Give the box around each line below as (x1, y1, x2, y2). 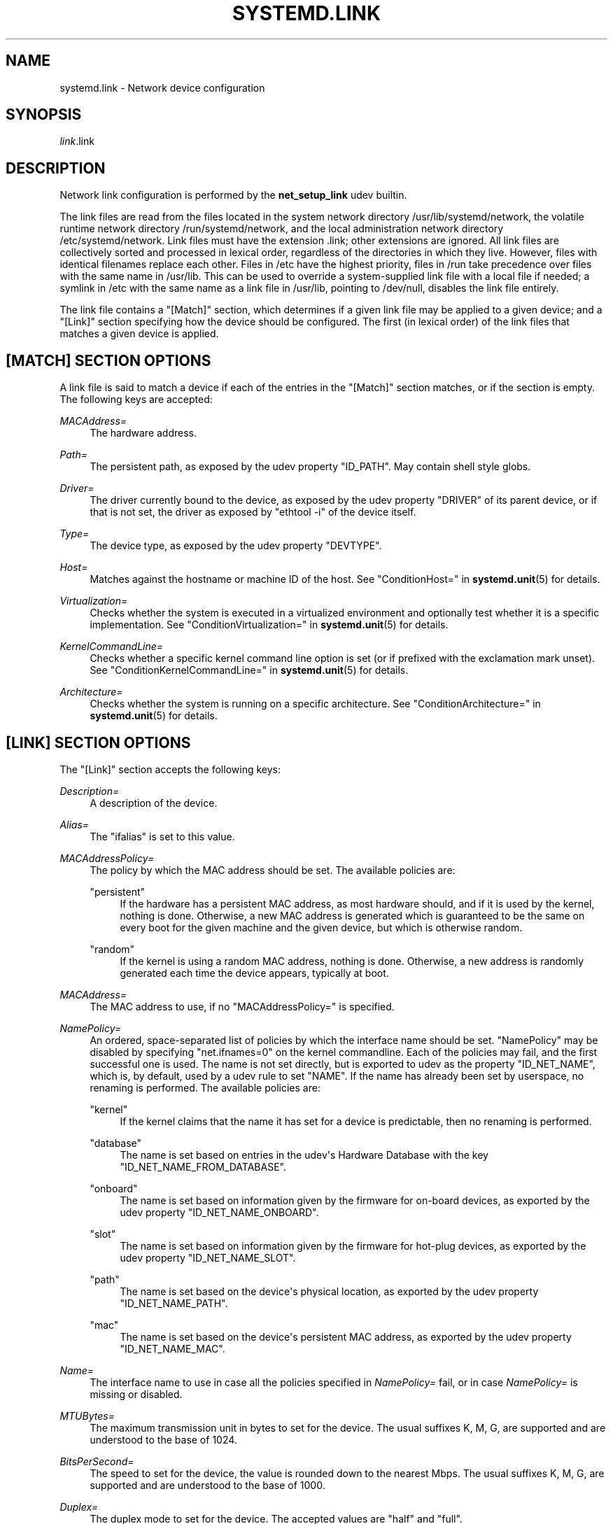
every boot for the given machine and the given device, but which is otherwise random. (120, 921, 523, 933)
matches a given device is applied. (59, 327, 219, 340)
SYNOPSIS (6, 106, 82, 124)
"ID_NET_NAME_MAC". (120, 1342, 225, 1355)
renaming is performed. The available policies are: (90, 1081, 320, 1094)
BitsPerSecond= (59, 1455, 134, 1467)
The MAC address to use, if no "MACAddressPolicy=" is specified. (90, 1000, 395, 1013)
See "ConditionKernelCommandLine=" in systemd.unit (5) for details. (90, 664, 409, 677)
